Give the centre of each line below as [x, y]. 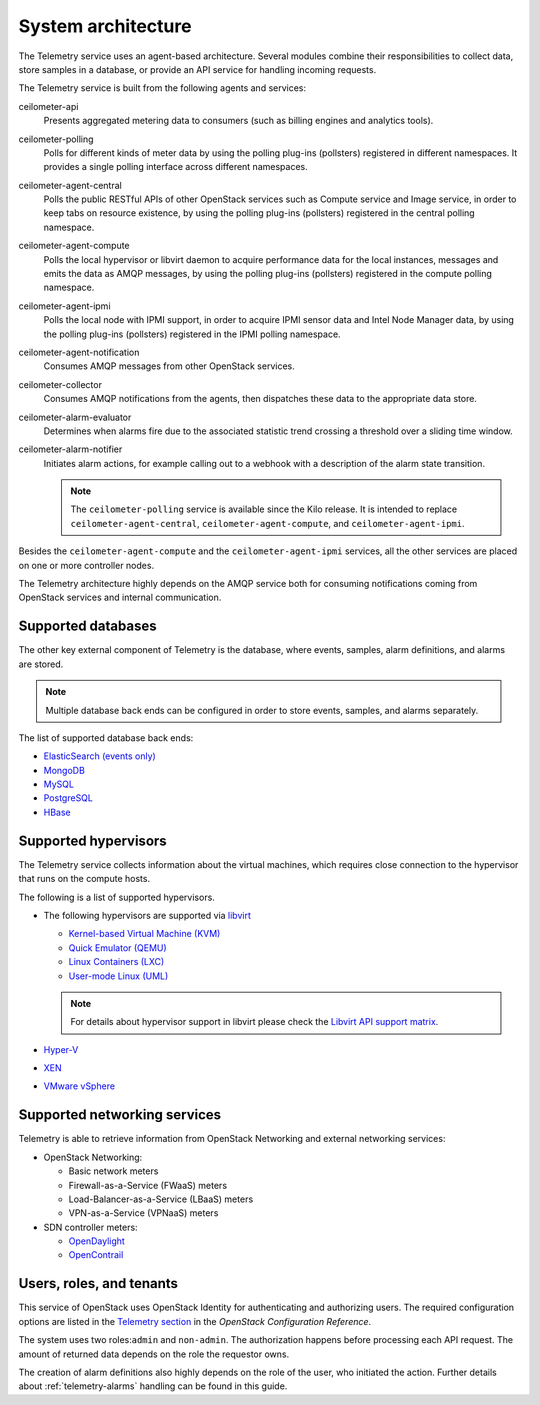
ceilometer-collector [60, 384]
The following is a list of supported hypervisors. [116, 897]
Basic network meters [113, 1171]
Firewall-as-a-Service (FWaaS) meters [148, 1185]
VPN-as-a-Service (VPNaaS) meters [143, 1213]
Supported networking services [120, 1115]
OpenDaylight [96, 1241]
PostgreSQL [68, 798]
